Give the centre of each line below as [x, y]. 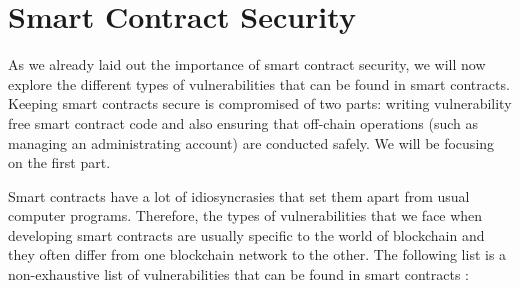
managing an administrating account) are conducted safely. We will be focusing [251, 142]
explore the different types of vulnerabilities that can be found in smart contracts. [259, 83]
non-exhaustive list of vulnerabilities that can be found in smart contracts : [238, 274]
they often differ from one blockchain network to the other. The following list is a [257, 254]
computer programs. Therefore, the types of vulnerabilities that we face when [245, 215]
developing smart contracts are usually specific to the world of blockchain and [246, 234]
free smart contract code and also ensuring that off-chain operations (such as [243, 122]
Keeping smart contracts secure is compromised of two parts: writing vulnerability [260, 103]
